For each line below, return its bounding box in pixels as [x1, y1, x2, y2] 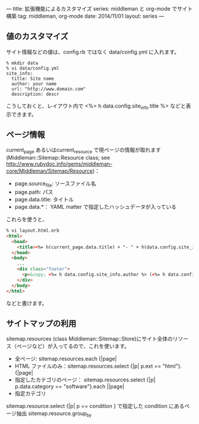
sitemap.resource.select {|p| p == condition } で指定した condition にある [6, 403, 185, 410]
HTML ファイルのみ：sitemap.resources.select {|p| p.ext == [14, 362, 162, 370]
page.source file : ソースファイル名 [14, 180, 97, 189]
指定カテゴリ [14, 390, 46, 397]
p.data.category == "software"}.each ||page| [14, 383, 125, 390]
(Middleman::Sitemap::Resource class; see [6, 154, 111, 161]
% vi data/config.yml [6, 65, 60, 71]
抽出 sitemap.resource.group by [16, 410, 92, 419]
